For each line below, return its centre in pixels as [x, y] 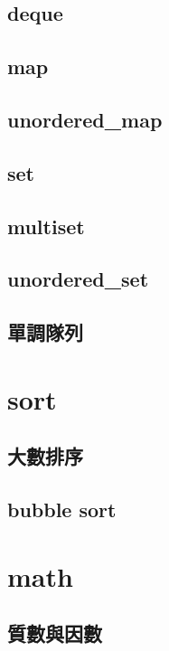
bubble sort [62, 509]
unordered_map [85, 119]
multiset [46, 226]
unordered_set [78, 279]
